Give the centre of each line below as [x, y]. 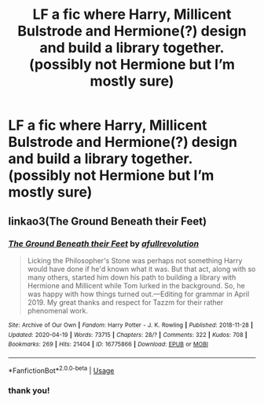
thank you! [29, 390]
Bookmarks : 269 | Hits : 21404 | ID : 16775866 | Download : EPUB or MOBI [108, 344]
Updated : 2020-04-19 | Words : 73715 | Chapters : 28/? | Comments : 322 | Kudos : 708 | [128, 335]
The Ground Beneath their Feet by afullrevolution [104, 244]
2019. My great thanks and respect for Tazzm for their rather [125, 302]
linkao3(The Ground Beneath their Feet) [107, 221]
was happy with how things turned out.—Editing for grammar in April [138, 294]
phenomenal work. [58, 310]
